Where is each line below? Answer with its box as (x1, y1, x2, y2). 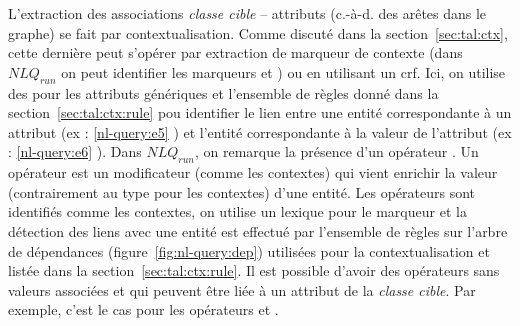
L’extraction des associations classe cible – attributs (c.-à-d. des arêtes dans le (8, 3, 487, 23)
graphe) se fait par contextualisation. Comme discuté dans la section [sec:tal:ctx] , (8, 22, 508, 43)
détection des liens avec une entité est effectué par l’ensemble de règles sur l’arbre (8, 220, 508, 241)
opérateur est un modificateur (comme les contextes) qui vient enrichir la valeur (8, 162, 498, 183)
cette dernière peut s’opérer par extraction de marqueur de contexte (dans (8, 42, 463, 63)
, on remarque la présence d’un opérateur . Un (194, 141, 479, 162)
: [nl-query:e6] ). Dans (8, 141, 142, 162)
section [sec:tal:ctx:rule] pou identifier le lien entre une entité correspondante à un (8, 102, 512, 123)
